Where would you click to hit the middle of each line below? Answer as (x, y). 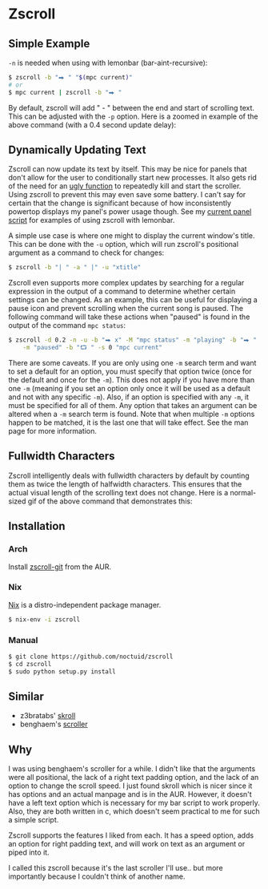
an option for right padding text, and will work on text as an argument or (127, 844)
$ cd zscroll (30, 664)
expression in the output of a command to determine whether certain (122, 291)
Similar (26, 697)
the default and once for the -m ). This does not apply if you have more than (132, 380)
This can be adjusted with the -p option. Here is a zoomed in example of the (133, 116)
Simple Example (49, 44)
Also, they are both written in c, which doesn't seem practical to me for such (134, 811)
